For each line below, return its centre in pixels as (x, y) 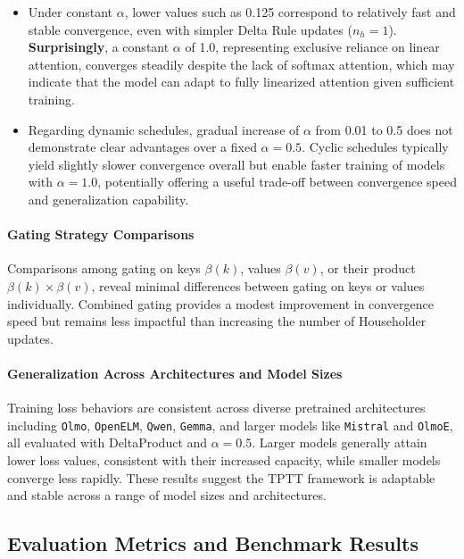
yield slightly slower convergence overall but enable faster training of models (236, 164)
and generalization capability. (108, 199)
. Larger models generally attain (340, 442)
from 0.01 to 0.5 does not (384, 129)
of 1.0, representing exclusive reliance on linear (312, 47)
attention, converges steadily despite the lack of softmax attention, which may (241, 64)
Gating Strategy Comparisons (101, 234)
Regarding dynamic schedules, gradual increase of (164, 129)
